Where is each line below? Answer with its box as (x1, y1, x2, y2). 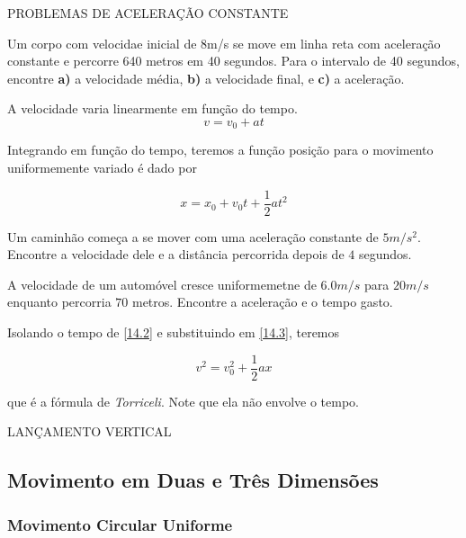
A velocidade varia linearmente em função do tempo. (7, 99, 298, 118)
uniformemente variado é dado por (7, 158, 197, 177)
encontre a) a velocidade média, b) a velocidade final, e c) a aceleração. (7, 68, 405, 87)
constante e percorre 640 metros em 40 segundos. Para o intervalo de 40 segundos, (7, 51, 460, 70)
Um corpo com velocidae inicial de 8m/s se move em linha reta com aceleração (7, 33, 441, 52)
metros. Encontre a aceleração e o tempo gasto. (131, 292, 393, 311)
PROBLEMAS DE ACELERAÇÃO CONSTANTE (7, 4, 289, 22)
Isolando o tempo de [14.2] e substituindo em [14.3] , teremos (7, 323, 340, 342)
